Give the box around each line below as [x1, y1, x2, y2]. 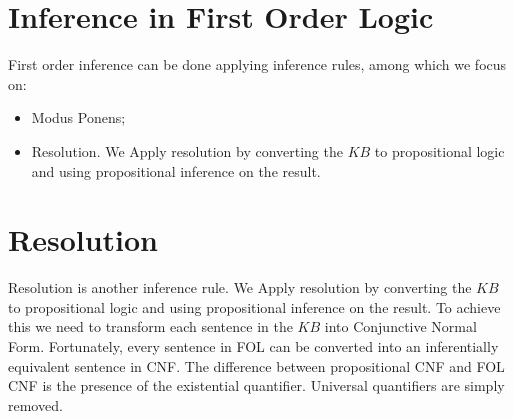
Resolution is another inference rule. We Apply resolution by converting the [8, 277, 472, 298]
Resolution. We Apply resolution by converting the [31, 140, 343, 161]
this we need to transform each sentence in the [8, 316, 293, 337]
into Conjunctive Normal [324, 316, 477, 337]
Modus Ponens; [31, 107, 126, 128]
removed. [8, 394, 63, 415]
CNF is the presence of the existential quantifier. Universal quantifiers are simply [8, 375, 505, 396]
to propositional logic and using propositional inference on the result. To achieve [8, 296, 501, 317]
